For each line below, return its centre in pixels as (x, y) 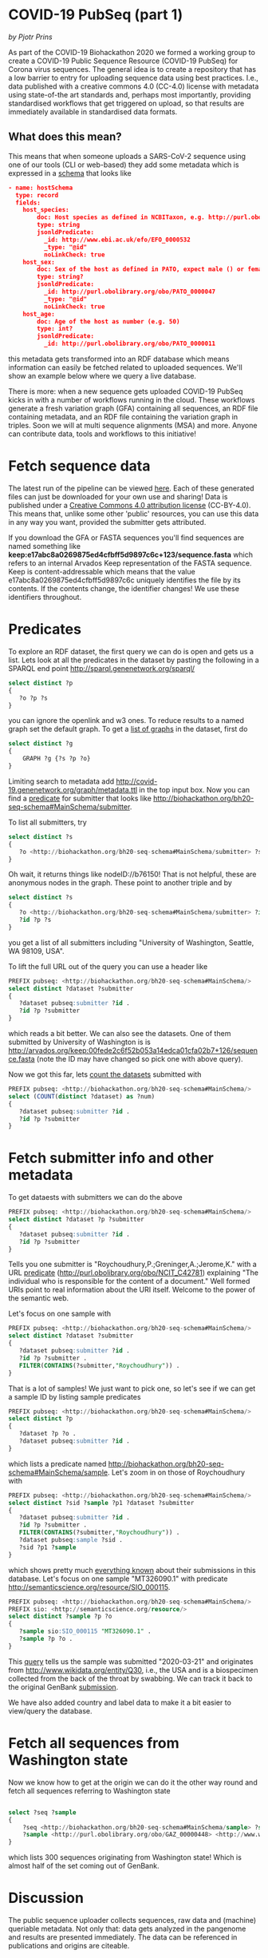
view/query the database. (51, 1710)
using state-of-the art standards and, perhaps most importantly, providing (130, 94)
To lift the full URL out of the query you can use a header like (108, 966)
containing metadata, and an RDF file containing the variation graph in (123, 417)
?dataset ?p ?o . (48, 1434)
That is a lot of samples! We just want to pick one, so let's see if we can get (132, 1388)
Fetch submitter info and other (111, 1158)
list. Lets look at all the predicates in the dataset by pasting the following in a (134, 660)
